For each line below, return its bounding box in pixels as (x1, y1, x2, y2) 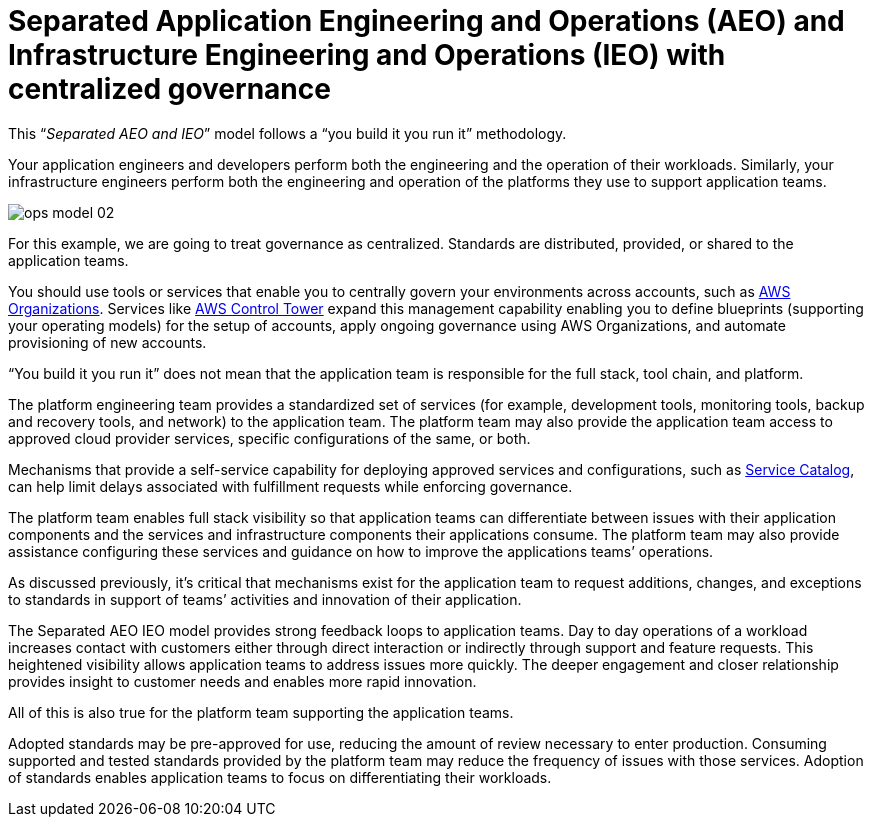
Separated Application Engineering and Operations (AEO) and (8, 4, 845, 38)
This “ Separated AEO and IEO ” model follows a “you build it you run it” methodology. (8, 124, 567, 142)
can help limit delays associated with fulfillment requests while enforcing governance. (8, 477, 573, 495)
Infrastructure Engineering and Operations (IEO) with (8, 38, 726, 72)
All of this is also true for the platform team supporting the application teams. (8, 703, 514, 721)
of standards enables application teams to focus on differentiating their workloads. (8, 768, 552, 786)
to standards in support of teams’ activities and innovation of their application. (8, 590, 522, 608)
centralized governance (8, 72, 331, 106)
